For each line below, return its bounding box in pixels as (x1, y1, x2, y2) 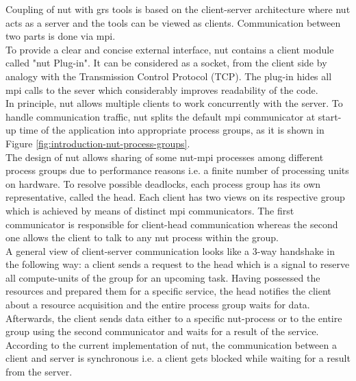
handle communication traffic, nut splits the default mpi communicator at (5, 109, 316, 123)
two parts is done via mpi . (5, 29, 116, 43)
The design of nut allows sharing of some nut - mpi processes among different (5, 149, 324, 164)
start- (318, 109, 342, 123)
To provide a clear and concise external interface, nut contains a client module (5, 42, 334, 56)
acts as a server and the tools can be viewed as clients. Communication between (5, 15, 341, 29)
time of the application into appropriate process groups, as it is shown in (19, 123, 325, 137)
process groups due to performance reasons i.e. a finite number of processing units (5, 163, 349, 177)
